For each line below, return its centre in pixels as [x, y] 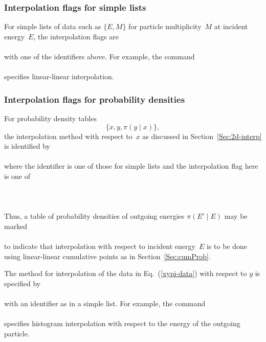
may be [236, 216]
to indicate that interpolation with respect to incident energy [100, 246]
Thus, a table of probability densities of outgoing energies [94, 216]
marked [16, 226]
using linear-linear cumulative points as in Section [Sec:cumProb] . [107, 256]
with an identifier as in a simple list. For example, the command [105, 303]
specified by [23, 283]
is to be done [227, 246]
